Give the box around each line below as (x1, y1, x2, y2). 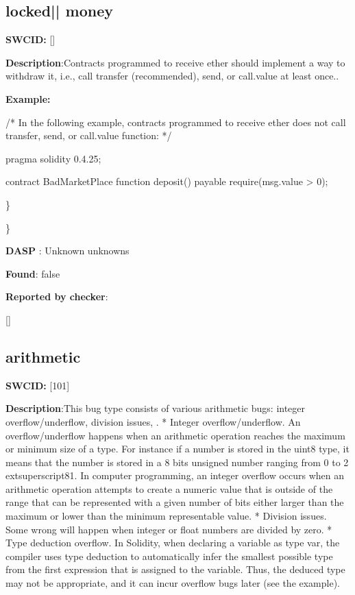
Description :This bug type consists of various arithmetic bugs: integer (5, 401, 306, 415)
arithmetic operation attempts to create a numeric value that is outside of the (5, 481, 333, 496)
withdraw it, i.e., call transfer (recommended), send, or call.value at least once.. (5, 69, 339, 83)
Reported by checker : (5, 289, 108, 304)
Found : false (5, 266, 60, 280)
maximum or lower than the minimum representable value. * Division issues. (5, 509, 327, 523)
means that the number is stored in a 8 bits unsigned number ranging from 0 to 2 (5, 454, 349, 469)
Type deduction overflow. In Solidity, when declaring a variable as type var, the (5, 535, 340, 550)
